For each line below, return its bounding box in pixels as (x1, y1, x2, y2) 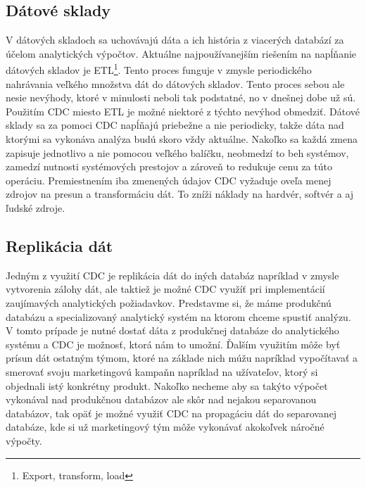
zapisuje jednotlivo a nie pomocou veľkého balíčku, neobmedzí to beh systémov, (6, 145, 349, 160)
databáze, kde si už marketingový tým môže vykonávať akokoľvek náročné (6, 419, 324, 434)
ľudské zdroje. (6, 200, 65, 215)
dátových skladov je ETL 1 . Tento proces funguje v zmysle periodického (6, 61, 312, 77)
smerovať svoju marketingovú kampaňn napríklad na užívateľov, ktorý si (6, 364, 318, 379)
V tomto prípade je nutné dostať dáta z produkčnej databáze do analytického (6, 323, 339, 338)
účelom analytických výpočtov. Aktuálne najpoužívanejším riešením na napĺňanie (6, 46, 357, 61)
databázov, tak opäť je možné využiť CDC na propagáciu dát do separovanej (6, 405, 337, 420)
